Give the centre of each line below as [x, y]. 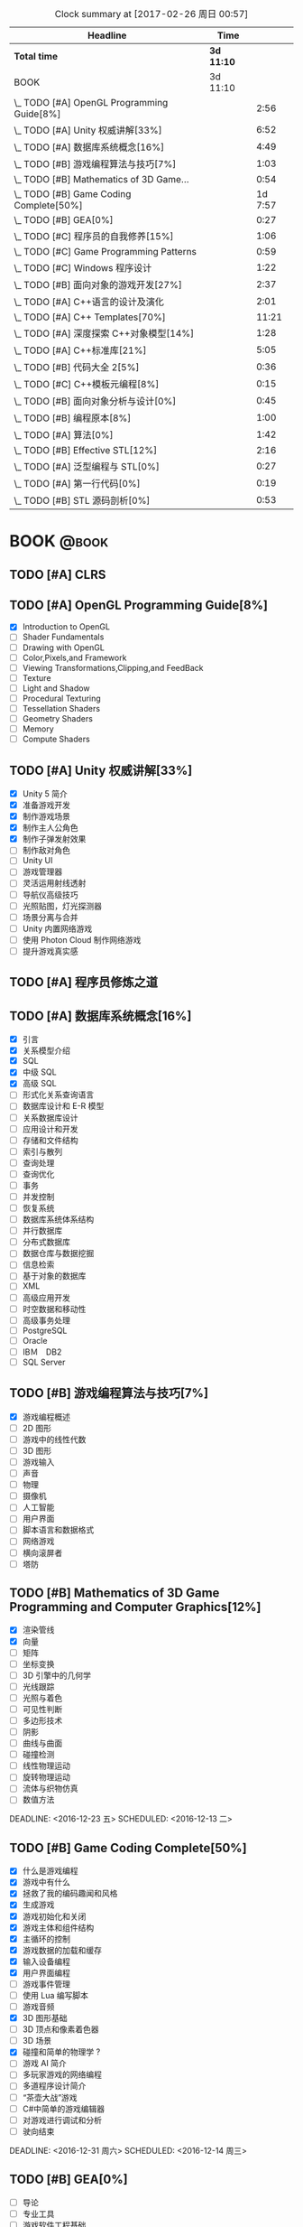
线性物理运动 [46, 1766]
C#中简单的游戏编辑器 [64, 2109]
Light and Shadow [56, 688]
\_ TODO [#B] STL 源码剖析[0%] [82, 500]
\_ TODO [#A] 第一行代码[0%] [78, 484]
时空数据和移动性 [54, 1309]
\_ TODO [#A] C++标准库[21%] [80, 350]
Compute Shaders [56, 739]
